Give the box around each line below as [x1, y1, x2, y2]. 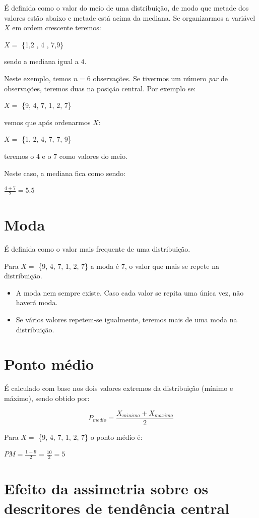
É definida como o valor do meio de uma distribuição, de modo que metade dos [4, 3, 249, 13]
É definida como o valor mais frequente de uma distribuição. [4, 244, 190, 254]
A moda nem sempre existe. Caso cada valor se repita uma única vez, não [16, 287, 244, 298]
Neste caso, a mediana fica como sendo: [4, 167, 125, 178]
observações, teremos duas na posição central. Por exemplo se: [4, 83, 196, 93]
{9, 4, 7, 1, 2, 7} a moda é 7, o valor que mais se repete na [38, 260, 219, 271]
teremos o [4, 150, 34, 161]
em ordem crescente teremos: [12, 22, 101, 33]
